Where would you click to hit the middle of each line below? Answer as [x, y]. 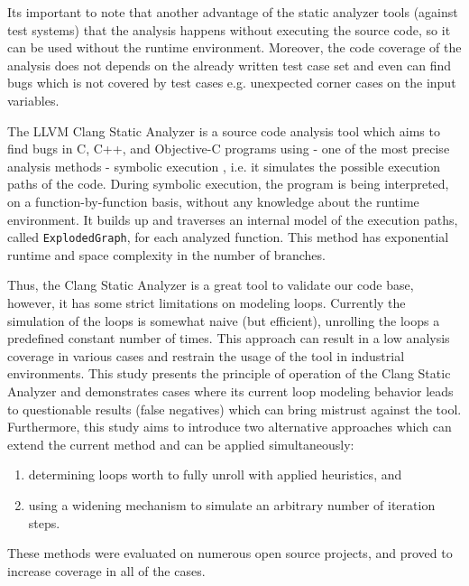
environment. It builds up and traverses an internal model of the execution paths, [233, 219]
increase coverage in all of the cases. [106, 570]
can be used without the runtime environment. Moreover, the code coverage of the [234, 47]
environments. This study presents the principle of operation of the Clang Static [229, 373]
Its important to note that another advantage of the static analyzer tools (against [233, 12]
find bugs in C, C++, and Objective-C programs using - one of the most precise [229, 149]
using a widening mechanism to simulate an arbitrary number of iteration [232, 504]
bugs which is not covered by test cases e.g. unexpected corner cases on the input [232, 83]
